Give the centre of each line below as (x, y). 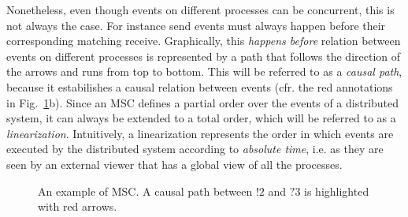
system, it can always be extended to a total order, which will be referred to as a (201, 118)
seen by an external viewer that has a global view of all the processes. (174, 164)
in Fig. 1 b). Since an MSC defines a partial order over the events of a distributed (203, 102)
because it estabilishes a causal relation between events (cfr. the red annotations (200, 86)
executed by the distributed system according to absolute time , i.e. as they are (195, 149)
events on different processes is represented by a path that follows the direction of (204, 56)
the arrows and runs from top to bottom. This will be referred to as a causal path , (204, 71)
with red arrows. (78, 206)
